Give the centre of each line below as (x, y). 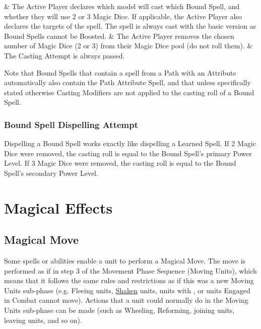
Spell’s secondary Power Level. (51, 173)
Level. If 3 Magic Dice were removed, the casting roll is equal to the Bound (120, 163)
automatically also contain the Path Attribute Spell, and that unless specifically (127, 82)
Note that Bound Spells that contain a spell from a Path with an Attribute (120, 72)
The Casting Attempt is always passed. (64, 55)
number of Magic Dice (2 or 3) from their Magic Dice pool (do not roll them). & (128, 46)
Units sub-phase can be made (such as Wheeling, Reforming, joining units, (119, 310)
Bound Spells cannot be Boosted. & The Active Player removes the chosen (119, 36)
